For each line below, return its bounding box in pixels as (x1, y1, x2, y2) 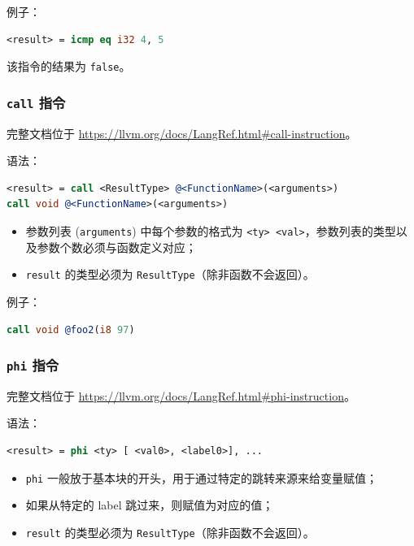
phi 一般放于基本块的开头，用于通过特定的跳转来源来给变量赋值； (25, 469, 377, 486)
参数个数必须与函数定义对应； (37, 238, 197, 255)
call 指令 (7, 92, 66, 112)
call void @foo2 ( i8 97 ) (7, 323, 135, 336)
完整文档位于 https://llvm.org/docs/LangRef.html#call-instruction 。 (7, 124, 357, 141)
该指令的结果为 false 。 (7, 58, 131, 75)
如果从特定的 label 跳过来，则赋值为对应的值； (25, 496, 274, 513)
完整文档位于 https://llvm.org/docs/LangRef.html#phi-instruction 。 (7, 387, 355, 404)
